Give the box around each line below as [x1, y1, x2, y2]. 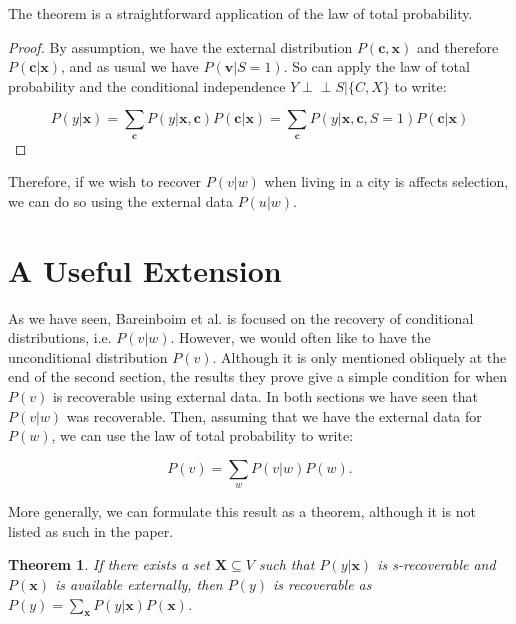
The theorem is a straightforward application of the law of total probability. [8, 3, 473, 23]
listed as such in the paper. [8, 520, 174, 541]
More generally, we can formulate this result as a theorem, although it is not [8, 501, 476, 522]
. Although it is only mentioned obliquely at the [212, 346, 507, 367]
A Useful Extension [8, 249, 282, 290]
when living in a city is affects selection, [264, 171, 509, 192]
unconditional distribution [8, 346, 168, 367]
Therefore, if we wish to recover [8, 171, 202, 192]
